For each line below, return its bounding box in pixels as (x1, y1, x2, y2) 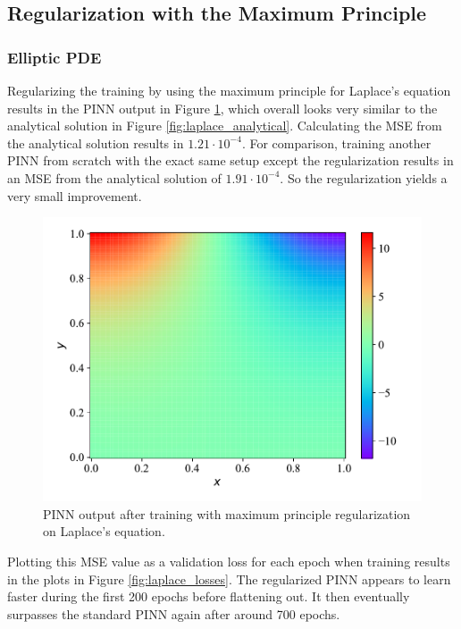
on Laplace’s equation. (43, 522, 165, 541)
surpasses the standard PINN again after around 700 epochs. (7, 604, 340, 623)
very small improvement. (7, 186, 142, 205)
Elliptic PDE (7, 46, 102, 68)
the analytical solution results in (7, 133, 184, 152)
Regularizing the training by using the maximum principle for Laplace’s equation (7, 81, 451, 99)
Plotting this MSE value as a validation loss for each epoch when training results (7, 551, 450, 570)
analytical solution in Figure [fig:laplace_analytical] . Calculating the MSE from (7, 116, 442, 135)
